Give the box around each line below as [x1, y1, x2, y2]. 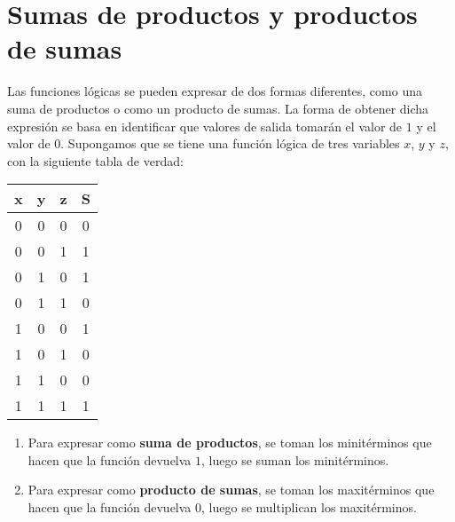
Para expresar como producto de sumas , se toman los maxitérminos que [27, 480, 435, 499]
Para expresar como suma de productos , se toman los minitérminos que [27, 433, 432, 452]
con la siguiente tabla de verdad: [7, 151, 184, 170]
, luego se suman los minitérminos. [201, 450, 389, 469]
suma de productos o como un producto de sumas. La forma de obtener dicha [7, 99, 429, 117]
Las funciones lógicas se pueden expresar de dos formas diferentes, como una [7, 82, 422, 100]
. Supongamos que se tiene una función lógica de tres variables [60, 134, 400, 153]
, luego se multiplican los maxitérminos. [201, 498, 417, 517]
